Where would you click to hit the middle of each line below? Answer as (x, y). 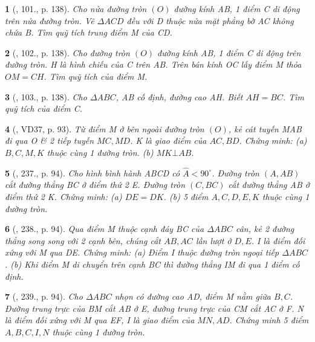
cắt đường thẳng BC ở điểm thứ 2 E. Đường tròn (95, 185)
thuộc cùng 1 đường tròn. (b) (100, 152)
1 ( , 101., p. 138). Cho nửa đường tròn (76, 8)
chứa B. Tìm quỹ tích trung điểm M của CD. (89, 32)
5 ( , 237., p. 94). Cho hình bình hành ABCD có (93, 173)
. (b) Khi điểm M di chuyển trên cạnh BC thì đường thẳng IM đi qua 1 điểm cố (152, 264)
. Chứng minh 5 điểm (269, 320)
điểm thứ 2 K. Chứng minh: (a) (63, 196)
